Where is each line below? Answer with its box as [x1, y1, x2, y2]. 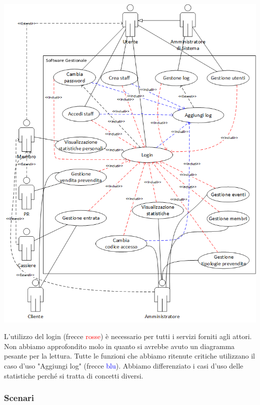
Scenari [4, 392, 34, 404]
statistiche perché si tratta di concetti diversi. [4, 370, 143, 381]
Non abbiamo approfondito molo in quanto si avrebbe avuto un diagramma [4, 341, 235, 351]
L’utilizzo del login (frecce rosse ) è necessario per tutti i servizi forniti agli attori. [4, 331, 252, 342]
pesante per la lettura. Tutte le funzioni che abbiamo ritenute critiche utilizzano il [4, 351, 255, 361]
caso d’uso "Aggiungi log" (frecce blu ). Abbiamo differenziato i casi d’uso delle [4, 361, 243, 371]
